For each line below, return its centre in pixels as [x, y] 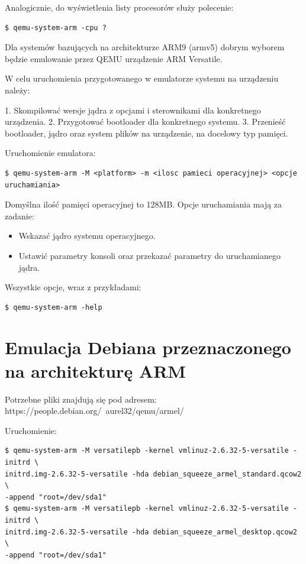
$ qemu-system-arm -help [54, 307]
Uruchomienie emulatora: [50, 153]
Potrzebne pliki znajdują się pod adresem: [81, 399]
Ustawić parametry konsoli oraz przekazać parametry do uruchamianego [149, 255]
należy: [17, 90]
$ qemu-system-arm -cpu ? [56, 27]
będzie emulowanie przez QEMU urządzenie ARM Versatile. [114, 58]
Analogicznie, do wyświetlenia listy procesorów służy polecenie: [119, 7]
